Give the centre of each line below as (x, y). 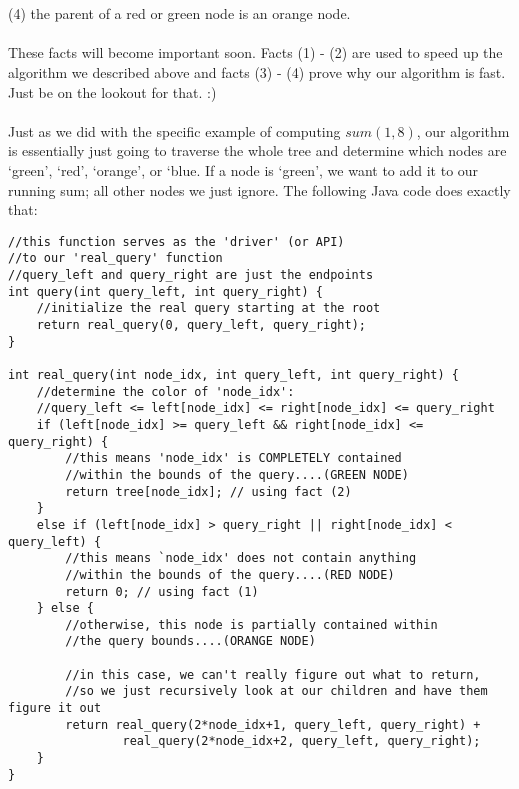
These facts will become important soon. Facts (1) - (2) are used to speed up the (255, 52)
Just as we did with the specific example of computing (174, 130)
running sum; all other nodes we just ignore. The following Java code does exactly (259, 189)
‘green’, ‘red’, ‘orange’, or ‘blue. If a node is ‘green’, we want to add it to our (243, 169)
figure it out (55, 708)
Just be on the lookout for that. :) (112, 91)
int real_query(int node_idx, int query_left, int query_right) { (234, 374)
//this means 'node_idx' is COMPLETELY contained (233, 458)
